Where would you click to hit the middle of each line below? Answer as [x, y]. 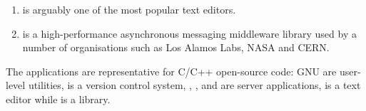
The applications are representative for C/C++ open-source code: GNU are [171, 71]
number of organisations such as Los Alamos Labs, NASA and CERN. [176, 47]
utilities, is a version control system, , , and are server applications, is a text [194, 85]
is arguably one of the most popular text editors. [129, 9]
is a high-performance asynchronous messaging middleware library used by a [189, 33]
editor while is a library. [58, 99]
